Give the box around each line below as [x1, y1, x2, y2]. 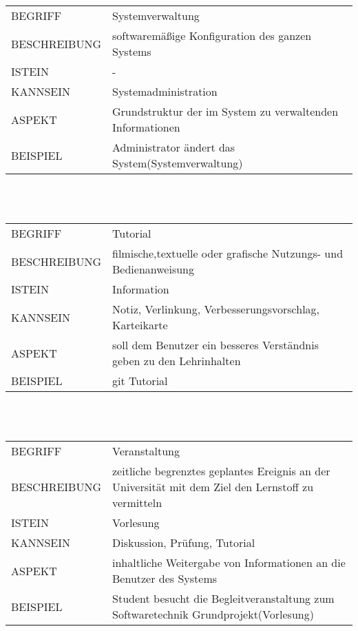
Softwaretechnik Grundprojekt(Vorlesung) [112, 606, 314, 623]
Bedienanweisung [112, 261, 194, 278]
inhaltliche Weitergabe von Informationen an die [112, 555, 346, 571]
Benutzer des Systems [112, 570, 218, 587]
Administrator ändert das [112, 139, 235, 155]
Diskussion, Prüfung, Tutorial [112, 535, 255, 551]
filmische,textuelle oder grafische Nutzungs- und [112, 245, 344, 262]
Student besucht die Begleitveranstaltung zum [112, 590, 335, 607]
